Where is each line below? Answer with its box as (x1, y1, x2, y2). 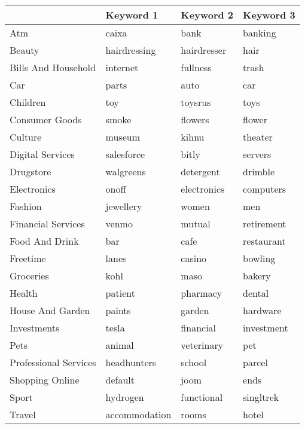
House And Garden (10, 303, 90, 317)
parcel (243, 355, 268, 369)
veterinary (181, 338, 224, 352)
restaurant (243, 234, 286, 248)
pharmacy (181, 286, 222, 300)
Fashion (10, 199, 42, 213)
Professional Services (10, 355, 96, 369)
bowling (243, 251, 276, 265)
